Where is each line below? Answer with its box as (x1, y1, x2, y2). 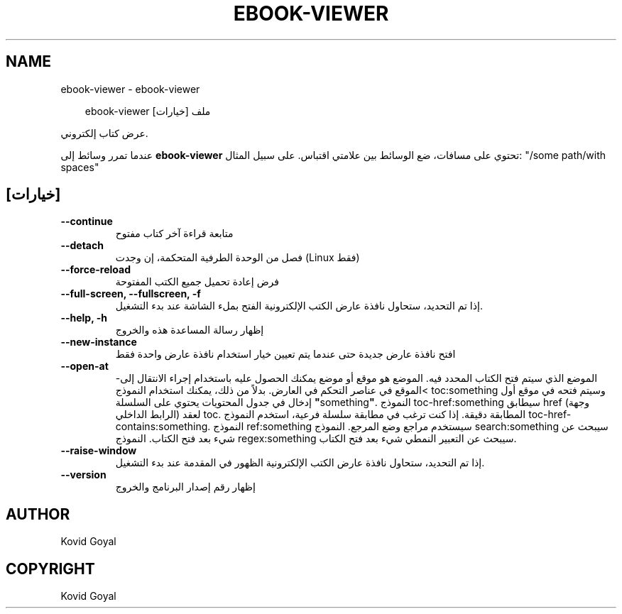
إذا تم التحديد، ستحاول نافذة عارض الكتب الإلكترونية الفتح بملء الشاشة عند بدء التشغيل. (115, 300, 483, 312)
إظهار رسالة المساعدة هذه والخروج (115, 324, 264, 336)
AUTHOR (6, 505, 70, 523)
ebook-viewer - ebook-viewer (60, 82, 200, 95)
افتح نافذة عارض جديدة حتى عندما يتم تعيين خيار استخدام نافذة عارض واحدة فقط (115, 348, 456, 361)
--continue (60, 215, 113, 228)
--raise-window (60, 444, 137, 457)
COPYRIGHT (6, 559, 95, 578)
